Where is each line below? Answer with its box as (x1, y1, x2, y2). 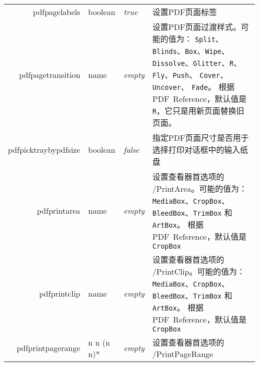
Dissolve (152, 59, 185, 67)
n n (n (88, 336, 110, 348)
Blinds (152, 47, 177, 55)
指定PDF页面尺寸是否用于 (152, 132, 249, 143)
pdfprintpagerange (16, 342, 81, 354)
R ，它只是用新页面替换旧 (152, 105, 245, 116)
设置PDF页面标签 (152, 6, 217, 17)
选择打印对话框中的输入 (152, 144, 241, 155)
